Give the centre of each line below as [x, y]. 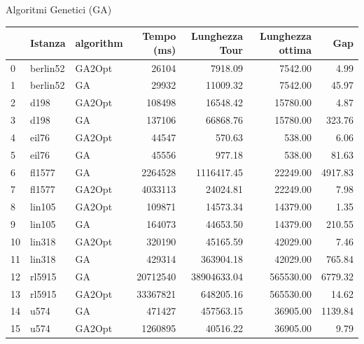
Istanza [48, 42]
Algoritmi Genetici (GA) [59, 9]
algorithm [99, 42]
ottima [295, 49]
